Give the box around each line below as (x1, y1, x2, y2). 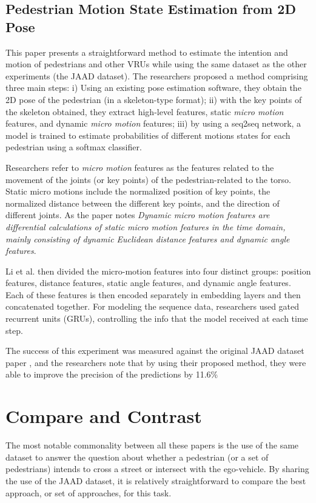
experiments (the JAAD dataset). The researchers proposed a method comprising (5, 69, 308, 82)
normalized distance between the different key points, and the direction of (5, 196, 280, 209)
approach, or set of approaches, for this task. (5, 486, 172, 499)
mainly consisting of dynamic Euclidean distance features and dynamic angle (5, 232, 290, 245)
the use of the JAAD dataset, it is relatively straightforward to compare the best (5, 474, 306, 487)
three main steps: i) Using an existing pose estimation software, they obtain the (5, 81, 301, 94)
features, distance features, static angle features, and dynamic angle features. (5, 276, 291, 289)
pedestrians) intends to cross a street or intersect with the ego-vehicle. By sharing (5, 462, 309, 475)
